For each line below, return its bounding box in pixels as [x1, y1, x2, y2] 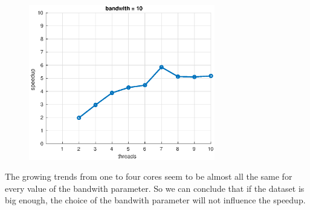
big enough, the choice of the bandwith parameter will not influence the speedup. [5, 194, 306, 206]
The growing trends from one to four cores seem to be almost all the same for [5, 170, 292, 183]
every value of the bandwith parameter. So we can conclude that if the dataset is [5, 182, 305, 194]
